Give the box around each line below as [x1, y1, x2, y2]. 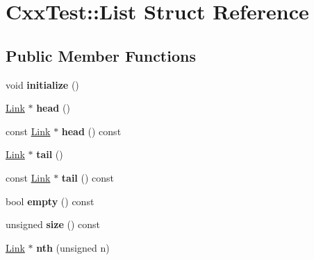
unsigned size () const [6, 217, 100, 232]
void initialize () [6, 77, 79, 92]
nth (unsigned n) [36, 240, 110, 254]
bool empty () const [6, 193, 94, 208]
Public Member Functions [6, 44, 196, 66]
